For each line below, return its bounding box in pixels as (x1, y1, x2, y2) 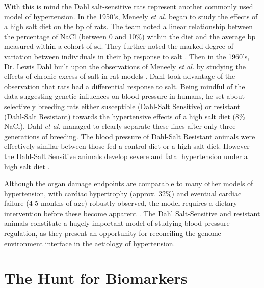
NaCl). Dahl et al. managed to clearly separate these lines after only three (4, 121, 236, 132)
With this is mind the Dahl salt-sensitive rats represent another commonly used (4, 1, 253, 11)
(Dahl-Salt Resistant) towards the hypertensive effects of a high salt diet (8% (4, 111, 245, 121)
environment (4, 238, 43, 248)
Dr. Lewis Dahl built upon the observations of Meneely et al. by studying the (4, 61, 246, 71)
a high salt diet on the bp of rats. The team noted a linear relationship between (4, 21, 253, 32)
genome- (197, 228, 224, 239)
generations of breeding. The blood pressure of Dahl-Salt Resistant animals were (4, 130, 255, 141)
